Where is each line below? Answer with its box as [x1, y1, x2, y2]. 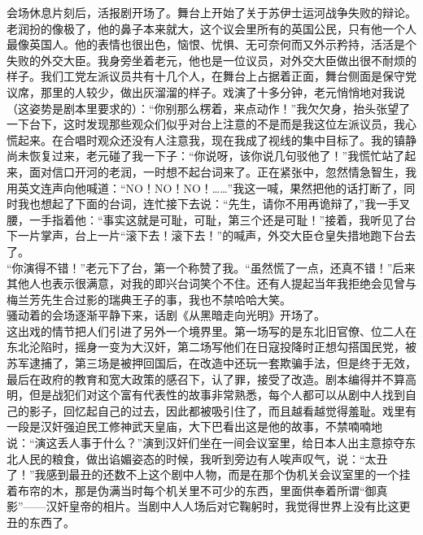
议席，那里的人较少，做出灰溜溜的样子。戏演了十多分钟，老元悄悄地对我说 [7, 83, 405, 100]
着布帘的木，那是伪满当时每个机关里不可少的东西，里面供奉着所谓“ [7, 481, 365, 498]
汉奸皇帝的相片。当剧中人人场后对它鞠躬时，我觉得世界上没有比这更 [46, 498, 411, 515]
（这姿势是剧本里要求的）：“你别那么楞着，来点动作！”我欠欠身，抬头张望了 [7, 99, 411, 116]
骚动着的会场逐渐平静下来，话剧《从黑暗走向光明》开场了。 [7, 307, 325, 324]
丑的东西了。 [7, 514, 75, 530]
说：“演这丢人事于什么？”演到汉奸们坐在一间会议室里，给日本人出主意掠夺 [7, 434, 405, 451]
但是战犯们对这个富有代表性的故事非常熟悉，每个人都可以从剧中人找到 [28, 386, 405, 403]
